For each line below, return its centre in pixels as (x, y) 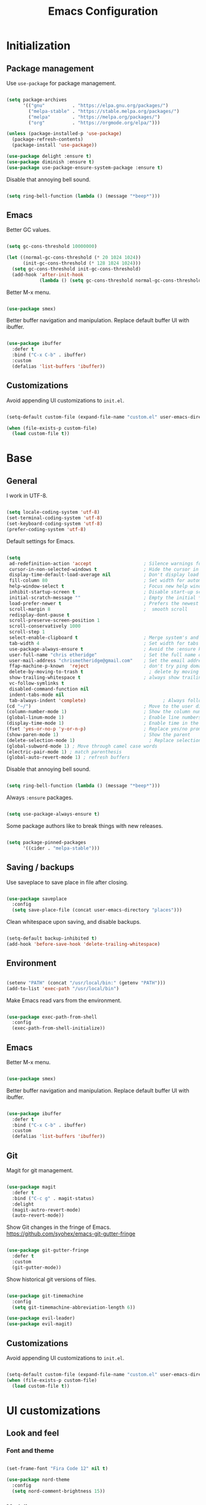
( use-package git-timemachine (45, 1296)
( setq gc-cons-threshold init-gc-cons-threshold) (76, 269)
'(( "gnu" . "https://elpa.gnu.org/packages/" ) (95, 106)
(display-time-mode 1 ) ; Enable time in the (103, 723)
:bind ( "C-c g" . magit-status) (53, 1198)
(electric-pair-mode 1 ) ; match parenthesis (64, 752)
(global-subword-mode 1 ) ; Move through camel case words (82, 746)
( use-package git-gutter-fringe (48, 1250)
